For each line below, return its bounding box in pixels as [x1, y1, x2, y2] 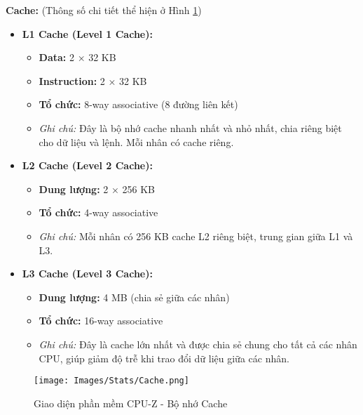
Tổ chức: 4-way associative [39, 205, 158, 220]
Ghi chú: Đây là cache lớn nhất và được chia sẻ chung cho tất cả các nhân [39, 336, 357, 351]
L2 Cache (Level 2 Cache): [22, 158, 153, 173]
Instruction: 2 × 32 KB [39, 73, 147, 88]
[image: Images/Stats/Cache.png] [34, 376, 189, 386]
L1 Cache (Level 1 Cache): [22, 26, 153, 41]
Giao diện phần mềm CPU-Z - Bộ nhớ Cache [34, 395, 228, 410]
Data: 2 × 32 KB [39, 50, 116, 65]
